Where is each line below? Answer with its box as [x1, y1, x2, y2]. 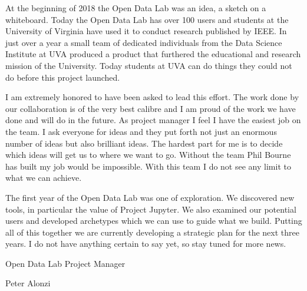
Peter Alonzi [5, 277, 51, 289]
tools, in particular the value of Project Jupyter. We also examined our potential [5, 203, 296, 215]
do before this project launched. [5, 71, 120, 83]
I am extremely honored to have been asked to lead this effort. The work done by [5, 91, 299, 103]
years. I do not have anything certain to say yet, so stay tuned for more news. [5, 237, 286, 250]
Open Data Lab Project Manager [5, 257, 126, 269]
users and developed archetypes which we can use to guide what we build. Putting [5, 214, 302, 227]
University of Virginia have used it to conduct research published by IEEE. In [5, 25, 287, 37]
